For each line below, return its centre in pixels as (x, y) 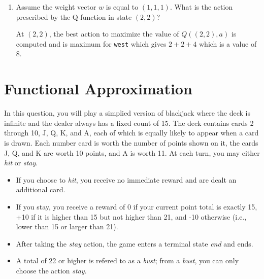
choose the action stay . (51, 270)
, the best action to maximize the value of (114, 34)
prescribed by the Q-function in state (74, 16)
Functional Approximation (98, 89)
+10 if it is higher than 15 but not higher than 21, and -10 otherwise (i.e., (131, 216)
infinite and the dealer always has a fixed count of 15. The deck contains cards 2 (129, 123)
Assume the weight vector (56, 7)
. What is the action (201, 7)
